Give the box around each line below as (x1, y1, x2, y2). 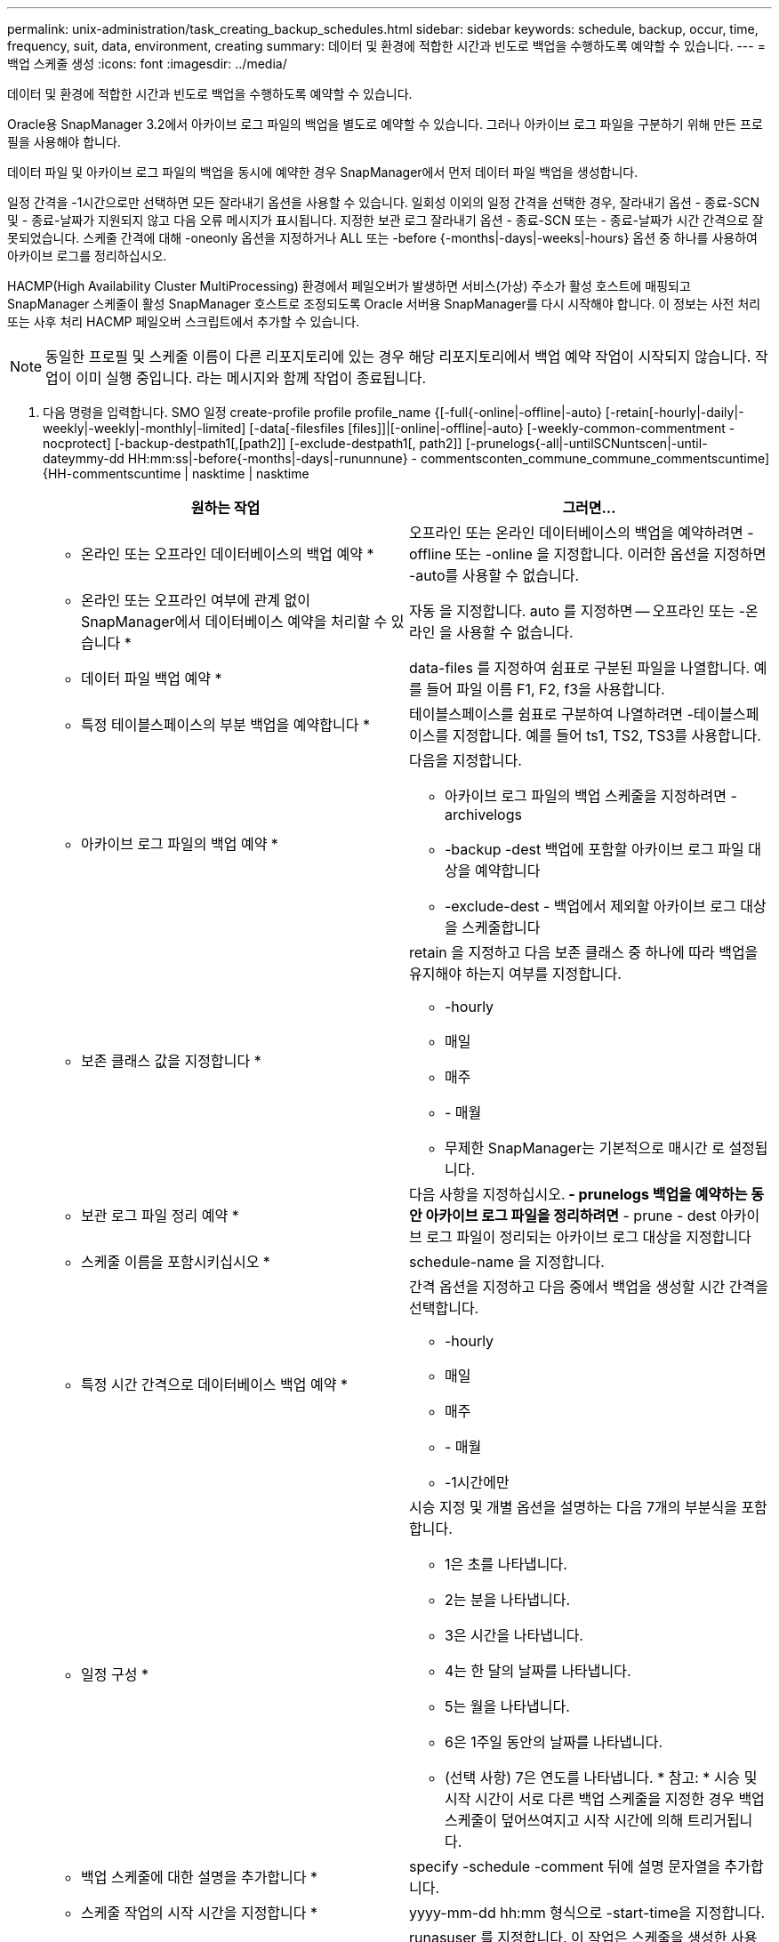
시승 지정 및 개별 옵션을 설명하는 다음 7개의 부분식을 (409, 1498, 737, 1516)
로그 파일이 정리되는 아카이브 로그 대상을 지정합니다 (426, 1228, 751, 1246)
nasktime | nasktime (191, 466, 309, 481)
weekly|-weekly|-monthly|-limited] (43, 421, 246, 436)
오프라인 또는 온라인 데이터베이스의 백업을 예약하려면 (409, 524, 743, 542)
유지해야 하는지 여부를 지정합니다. (409, 965, 622, 983)
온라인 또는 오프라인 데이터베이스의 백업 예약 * (81, 545, 374, 563)
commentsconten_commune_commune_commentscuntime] (420, 451, 770, 466)
